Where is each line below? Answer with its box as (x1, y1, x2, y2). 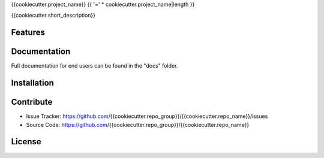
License (11, 136, 41, 147)
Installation (11, 78, 54, 88)
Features (11, 28, 45, 38)
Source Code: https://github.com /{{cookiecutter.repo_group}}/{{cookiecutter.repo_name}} (26, 121, 250, 128)
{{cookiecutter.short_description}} (11, 12, 96, 19)
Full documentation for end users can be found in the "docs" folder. (11, 62, 178, 69)
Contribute (11, 97, 53, 107)
